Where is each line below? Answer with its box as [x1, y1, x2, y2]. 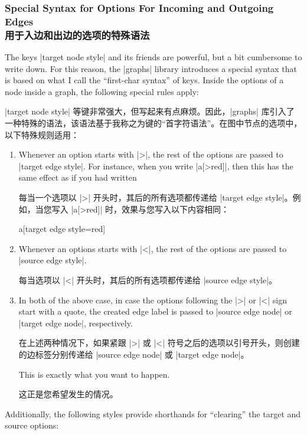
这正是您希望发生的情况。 [18, 388, 118, 400]
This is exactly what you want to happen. [18, 368, 170, 380]
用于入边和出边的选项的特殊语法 [5, 27, 150, 42]
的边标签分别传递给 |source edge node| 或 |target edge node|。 [18, 348, 249, 360]
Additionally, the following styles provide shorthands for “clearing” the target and [5, 407, 301, 420]
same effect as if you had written [18, 171, 137, 184]
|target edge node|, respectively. [18, 316, 133, 329]
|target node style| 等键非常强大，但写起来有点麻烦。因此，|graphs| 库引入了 [5, 105, 295, 117]
